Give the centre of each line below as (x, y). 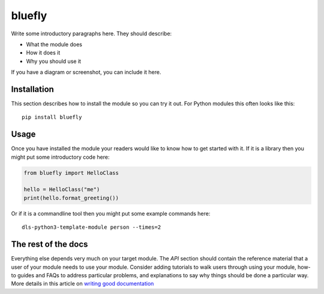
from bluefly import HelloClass (71, 173)
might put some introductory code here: (60, 157)
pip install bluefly (52, 117)
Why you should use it (53, 61)
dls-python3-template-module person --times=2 (91, 227)
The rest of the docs (49, 245)
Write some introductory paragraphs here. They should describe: (91, 34)
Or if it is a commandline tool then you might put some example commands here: (111, 213)
